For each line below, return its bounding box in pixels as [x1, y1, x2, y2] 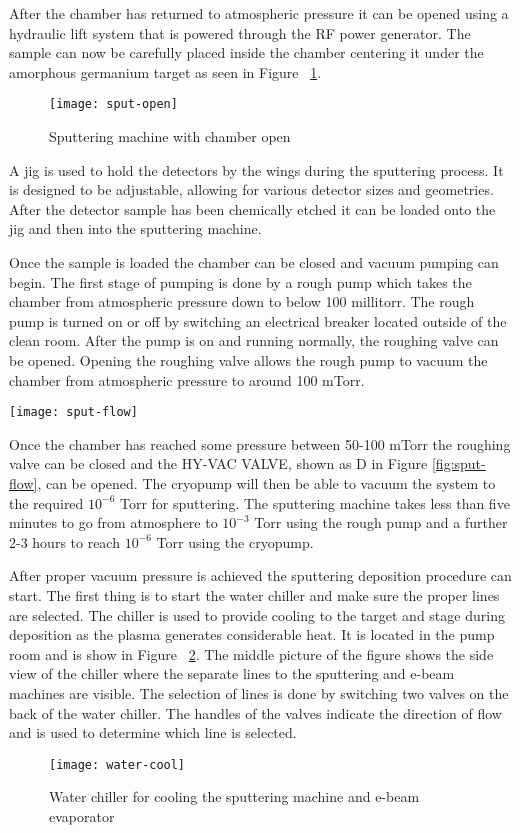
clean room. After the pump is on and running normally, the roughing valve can [9, 330, 499, 351]
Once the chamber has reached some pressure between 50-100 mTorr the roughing [9, 433, 511, 454]
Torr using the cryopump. [156, 531, 314, 552]
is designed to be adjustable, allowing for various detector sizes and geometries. [9, 179, 494, 200]
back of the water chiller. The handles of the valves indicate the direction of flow [9, 702, 502, 723]
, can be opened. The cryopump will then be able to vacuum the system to [37, 473, 496, 493]
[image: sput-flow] [9, 405, 138, 420]
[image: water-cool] [49, 757, 186, 772]
